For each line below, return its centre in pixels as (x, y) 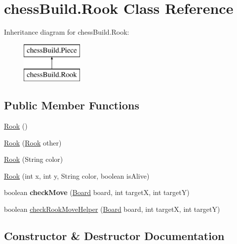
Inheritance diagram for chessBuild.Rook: (67, 32)
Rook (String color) (34, 159)
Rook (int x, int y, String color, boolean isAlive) (77, 175)
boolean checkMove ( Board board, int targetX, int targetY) (97, 192)
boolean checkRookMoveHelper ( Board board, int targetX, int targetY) (112, 209)
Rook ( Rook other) (33, 142)
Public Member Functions (72, 105)
